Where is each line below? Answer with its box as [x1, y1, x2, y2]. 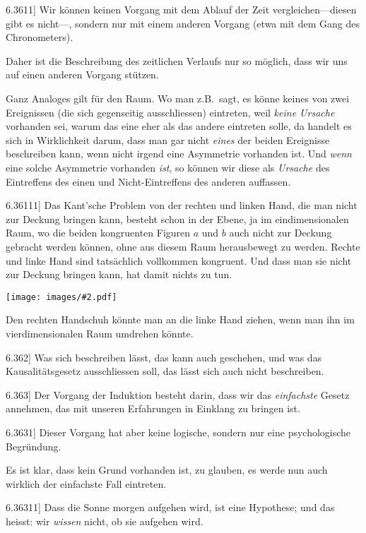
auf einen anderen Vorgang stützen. [6, 67, 159, 82]
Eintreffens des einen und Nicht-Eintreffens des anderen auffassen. [6, 174, 291, 188]
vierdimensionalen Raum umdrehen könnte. [6, 325, 194, 340]
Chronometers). [6, 30, 73, 44]
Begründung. [6, 438, 61, 453]
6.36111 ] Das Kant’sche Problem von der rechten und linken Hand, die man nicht [6, 198, 358, 212]
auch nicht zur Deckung [229, 225, 332, 240]
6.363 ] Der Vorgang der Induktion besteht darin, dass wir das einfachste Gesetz [6, 387, 350, 402]
